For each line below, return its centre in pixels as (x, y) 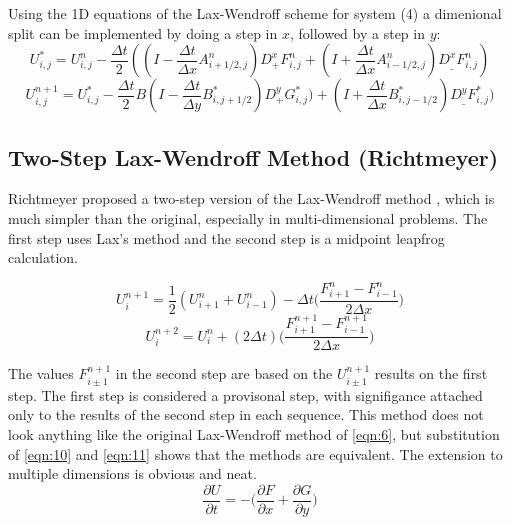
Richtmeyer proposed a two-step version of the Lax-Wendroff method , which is (251, 198)
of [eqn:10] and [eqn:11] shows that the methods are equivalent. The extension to (255, 453)
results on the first (431, 373)
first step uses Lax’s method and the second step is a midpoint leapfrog (226, 237)
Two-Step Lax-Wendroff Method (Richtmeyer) (253, 156)
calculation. (43, 257)
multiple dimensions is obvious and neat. (132, 473)
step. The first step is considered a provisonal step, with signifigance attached (245, 394)
